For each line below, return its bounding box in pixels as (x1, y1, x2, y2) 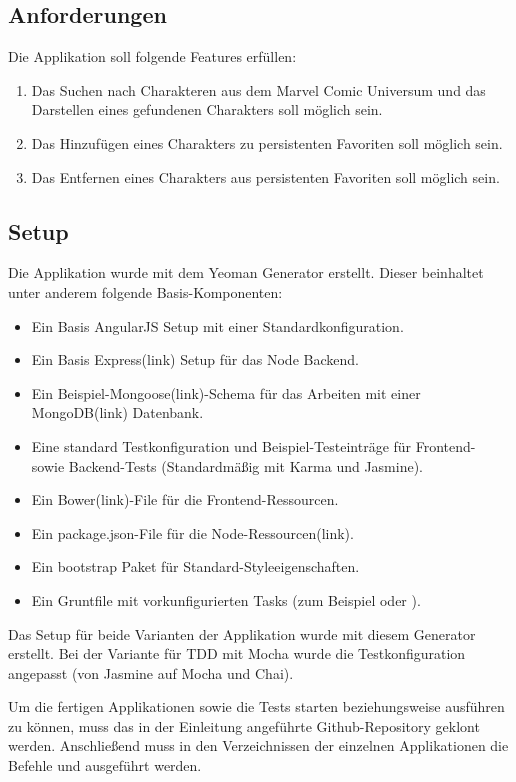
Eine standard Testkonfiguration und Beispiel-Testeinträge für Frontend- (31, 435, 476, 456)
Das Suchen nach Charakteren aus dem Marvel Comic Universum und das (31, 79, 486, 100)
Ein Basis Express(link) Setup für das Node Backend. (31, 349, 359, 370)
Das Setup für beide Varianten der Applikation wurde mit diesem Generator (8, 623, 476, 644)
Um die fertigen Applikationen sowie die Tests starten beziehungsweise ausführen (8, 696, 505, 717)
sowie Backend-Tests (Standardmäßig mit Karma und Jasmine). (31, 455, 423, 476)
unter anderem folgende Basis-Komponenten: (8, 281, 283, 302)
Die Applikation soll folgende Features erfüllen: (8, 46, 297, 67)
